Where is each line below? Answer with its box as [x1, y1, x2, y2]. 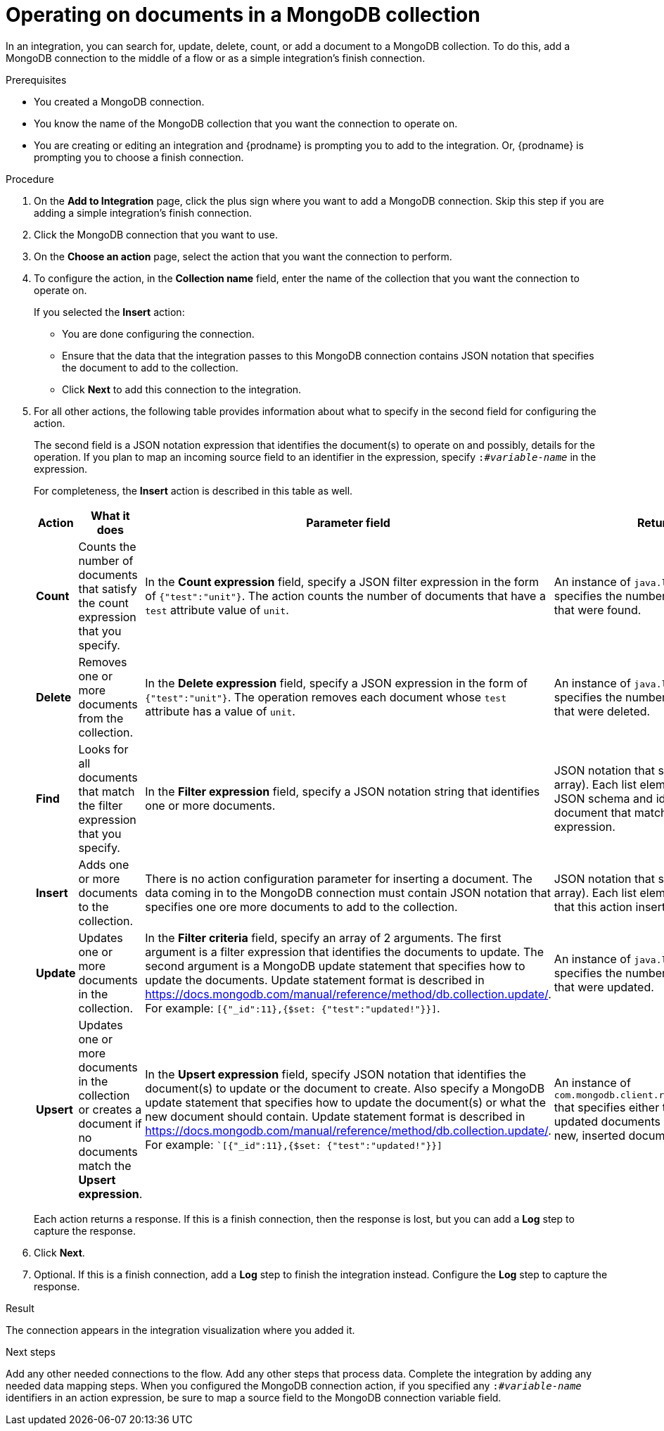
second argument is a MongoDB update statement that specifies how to [145, 958, 525, 973]
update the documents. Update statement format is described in [145, 972, 485, 987]
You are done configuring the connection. [62, 327, 255, 340]
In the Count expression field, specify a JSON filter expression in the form [145, 574, 539, 589]
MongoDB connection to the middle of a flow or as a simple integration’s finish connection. [6, 51, 426, 64]
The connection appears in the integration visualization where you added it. [6, 1323, 355, 1336]
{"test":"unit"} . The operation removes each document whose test [145, 689, 506, 704]
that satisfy [78, 581, 137, 596]
